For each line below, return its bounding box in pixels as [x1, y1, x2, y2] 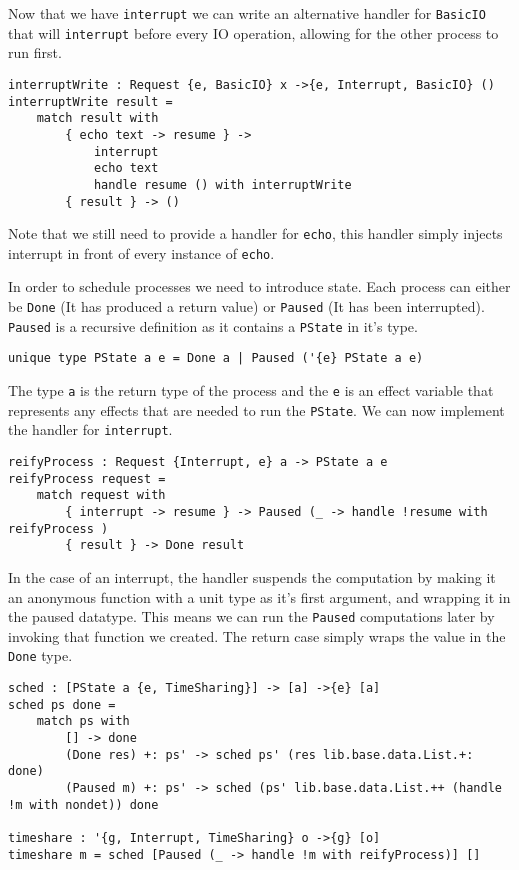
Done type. [8, 645, 73, 666]
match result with [36, 111, 159, 126]
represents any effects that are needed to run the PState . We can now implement [8, 399, 505, 420]
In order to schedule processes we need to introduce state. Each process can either [8, 276, 511, 297]
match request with [36, 488, 166, 503]
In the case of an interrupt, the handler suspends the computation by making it [8, 566, 496, 587]
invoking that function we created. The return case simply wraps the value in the [8, 625, 506, 646]
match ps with [36, 714, 130, 729]
